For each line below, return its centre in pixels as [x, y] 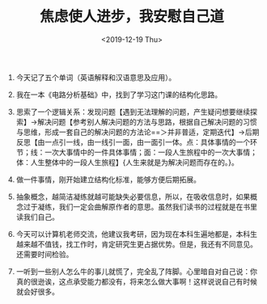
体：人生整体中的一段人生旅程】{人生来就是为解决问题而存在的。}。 [127, 162]
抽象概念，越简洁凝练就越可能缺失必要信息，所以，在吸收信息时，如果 [133, 196]
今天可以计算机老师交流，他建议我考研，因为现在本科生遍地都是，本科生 [136, 234]
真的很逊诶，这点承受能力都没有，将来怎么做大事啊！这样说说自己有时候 [136, 281]
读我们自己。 [37, 217]
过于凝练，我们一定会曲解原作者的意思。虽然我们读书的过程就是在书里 [140, 206]
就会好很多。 [37, 291]
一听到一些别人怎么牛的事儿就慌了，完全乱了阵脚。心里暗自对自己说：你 [136, 271]
